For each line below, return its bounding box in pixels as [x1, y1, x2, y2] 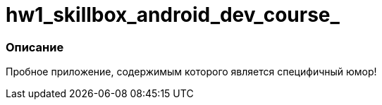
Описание [6, 39, 64, 54]
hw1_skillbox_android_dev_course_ [6, 3, 340, 27]
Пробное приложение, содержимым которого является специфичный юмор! [6, 66, 377, 78]
